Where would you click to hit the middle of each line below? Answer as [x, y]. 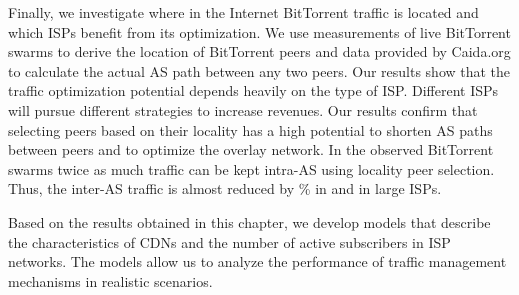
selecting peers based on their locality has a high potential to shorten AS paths [250, 129]
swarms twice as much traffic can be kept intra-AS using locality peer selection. [251, 168]
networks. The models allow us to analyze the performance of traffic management [257, 261]
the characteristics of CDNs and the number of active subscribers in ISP [229, 241]
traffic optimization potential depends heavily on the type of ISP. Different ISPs [253, 90]
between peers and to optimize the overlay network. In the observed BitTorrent [251, 149]
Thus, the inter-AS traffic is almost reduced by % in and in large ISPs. [225, 188]
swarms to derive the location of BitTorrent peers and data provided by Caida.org [259, 51]
